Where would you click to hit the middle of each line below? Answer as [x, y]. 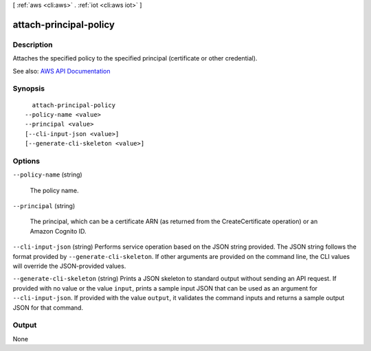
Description [33, 45]
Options [26, 161]
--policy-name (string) [47, 174]
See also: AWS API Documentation [61, 71]
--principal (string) [44, 205]
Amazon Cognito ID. [58, 231]
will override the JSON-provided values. [69, 266]
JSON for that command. [48, 307]
